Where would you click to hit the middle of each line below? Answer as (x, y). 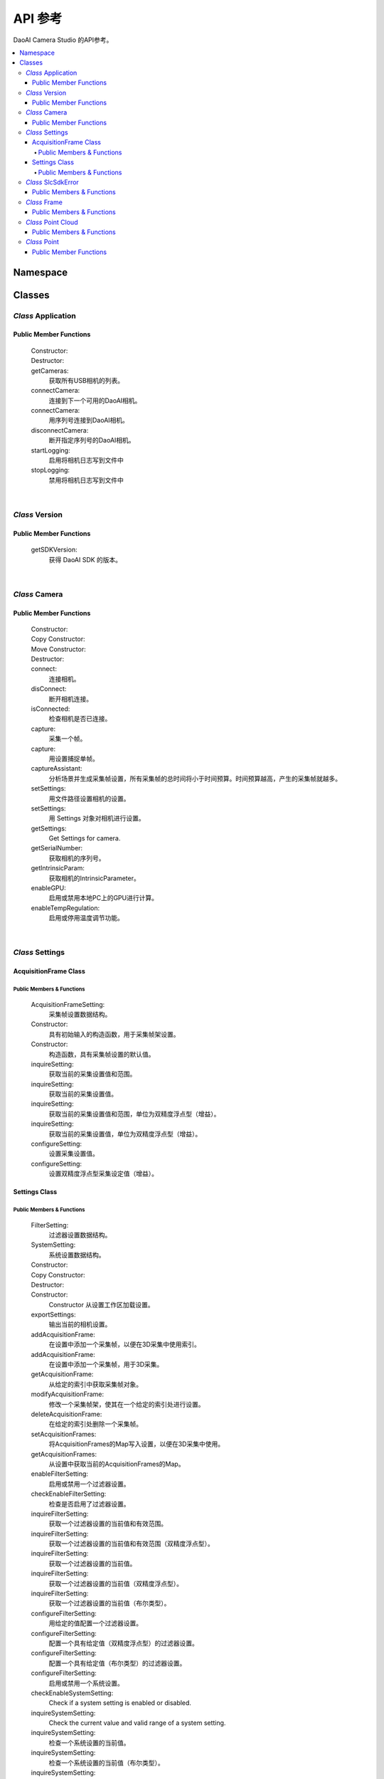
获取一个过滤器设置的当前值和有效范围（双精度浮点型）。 (131, 1543)
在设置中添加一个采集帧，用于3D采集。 (106, 1364)
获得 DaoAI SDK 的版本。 (85, 559)
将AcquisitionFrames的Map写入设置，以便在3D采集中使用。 (136, 1444)
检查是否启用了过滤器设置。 (89, 1504)
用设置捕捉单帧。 (74, 759)
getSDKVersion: (54, 550)
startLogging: (50, 450)
